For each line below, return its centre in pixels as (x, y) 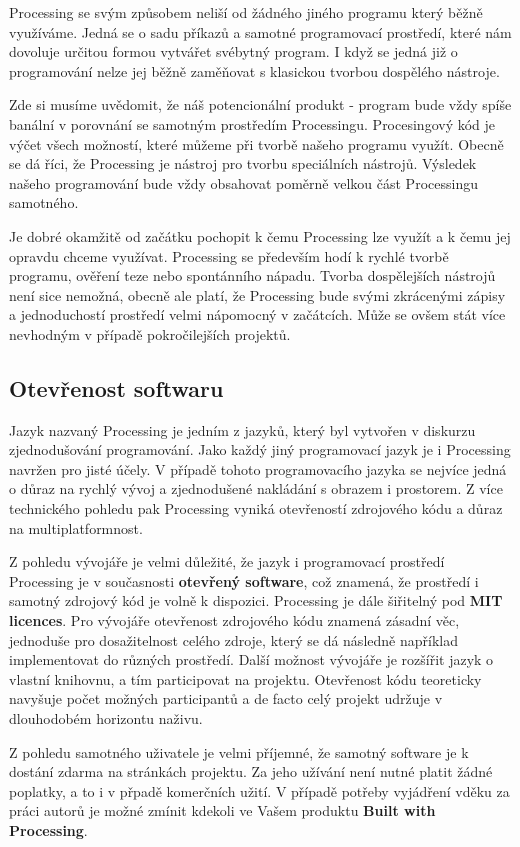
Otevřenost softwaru (116, 387)
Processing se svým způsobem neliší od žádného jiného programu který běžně (246, 12)
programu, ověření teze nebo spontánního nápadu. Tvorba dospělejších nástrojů (252, 275)
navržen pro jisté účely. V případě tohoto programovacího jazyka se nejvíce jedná (258, 468)
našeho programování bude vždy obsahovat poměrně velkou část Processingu (243, 182)
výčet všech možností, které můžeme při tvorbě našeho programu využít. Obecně (256, 143)
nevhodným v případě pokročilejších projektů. (150, 333)
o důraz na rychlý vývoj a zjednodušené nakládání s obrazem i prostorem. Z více (256, 488)
